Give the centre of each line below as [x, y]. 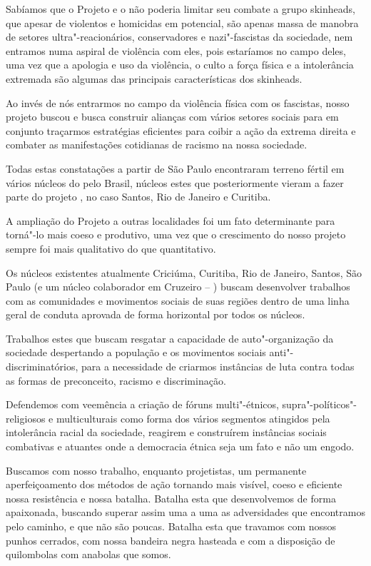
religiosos [26, 418]
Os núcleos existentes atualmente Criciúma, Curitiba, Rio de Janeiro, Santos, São [184, 272]
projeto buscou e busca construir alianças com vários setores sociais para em [172, 117]
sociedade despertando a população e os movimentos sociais [136, 352]
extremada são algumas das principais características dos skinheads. [154, 78]
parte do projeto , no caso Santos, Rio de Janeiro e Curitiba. [138, 197]
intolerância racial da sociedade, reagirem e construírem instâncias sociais [166, 432]
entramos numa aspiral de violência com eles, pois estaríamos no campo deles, [176, 50]
